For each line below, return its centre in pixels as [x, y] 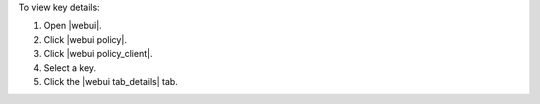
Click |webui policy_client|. [98, 54]
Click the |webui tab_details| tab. [111, 81]
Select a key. [70, 67]
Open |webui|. [72, 26]
